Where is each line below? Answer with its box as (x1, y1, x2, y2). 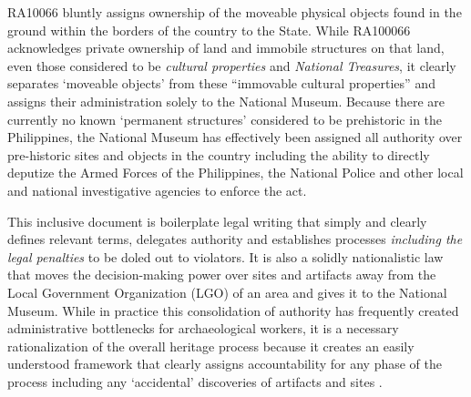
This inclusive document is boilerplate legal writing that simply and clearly (7, 211, 427, 230)
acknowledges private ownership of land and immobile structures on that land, (7, 38, 445, 57)
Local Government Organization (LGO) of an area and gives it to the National (7, 282, 447, 301)
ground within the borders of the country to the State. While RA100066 (7, 20, 411, 39)
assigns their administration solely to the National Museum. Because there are (7, 91, 445, 110)
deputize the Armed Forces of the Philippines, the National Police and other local (7, 163, 464, 182)
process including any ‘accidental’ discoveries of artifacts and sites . (7, 372, 383, 391)
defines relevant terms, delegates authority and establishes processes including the (7, 229, 463, 249)
